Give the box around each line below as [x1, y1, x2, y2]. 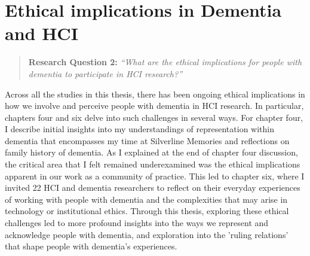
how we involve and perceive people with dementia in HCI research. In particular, [5, 99, 304, 112]
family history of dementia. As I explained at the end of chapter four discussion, [5, 146, 298, 159]
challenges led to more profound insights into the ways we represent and [5, 217, 269, 229]
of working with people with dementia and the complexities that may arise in [5, 193, 288, 205]
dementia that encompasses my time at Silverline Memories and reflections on [5, 134, 290, 147]
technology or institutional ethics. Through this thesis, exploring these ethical [5, 205, 289, 217]
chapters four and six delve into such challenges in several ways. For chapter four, [5, 111, 303, 123]
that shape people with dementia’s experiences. [5, 240, 177, 252]
